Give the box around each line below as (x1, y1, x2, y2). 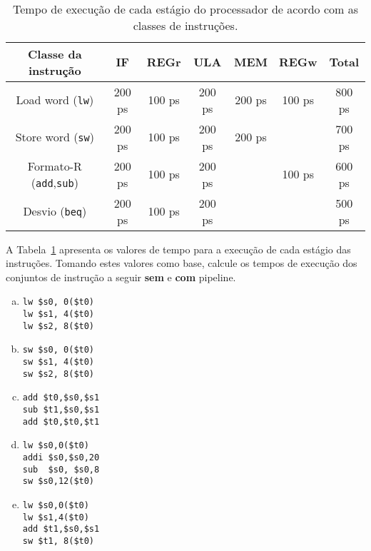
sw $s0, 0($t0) (22, 345, 95, 355)
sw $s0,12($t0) (22, 476, 95, 487)
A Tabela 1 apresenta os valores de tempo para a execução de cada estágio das (6, 241, 351, 256)
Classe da (28, 45, 82, 62)
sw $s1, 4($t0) (22, 357, 95, 367)
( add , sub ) (31, 173, 78, 191)
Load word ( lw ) (16, 91, 94, 108)
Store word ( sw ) (15, 128, 94, 146)
